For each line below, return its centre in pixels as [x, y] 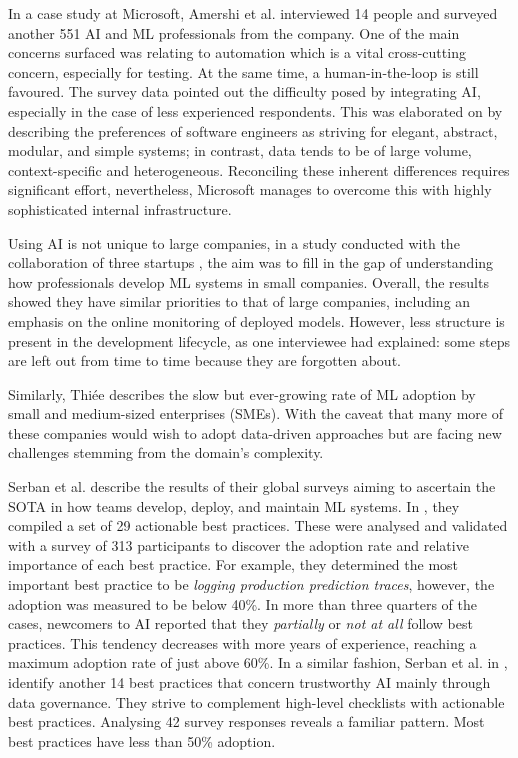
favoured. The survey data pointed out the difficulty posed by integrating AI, [244, 91]
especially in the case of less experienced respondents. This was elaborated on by [255, 110]
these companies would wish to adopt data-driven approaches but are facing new [255, 432]
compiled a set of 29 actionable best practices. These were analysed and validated [258, 525]
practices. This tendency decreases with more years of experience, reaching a [242, 642]
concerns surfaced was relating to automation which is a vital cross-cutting [237, 52]
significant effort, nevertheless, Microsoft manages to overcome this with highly [250, 189]
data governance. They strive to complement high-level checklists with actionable [256, 701]
